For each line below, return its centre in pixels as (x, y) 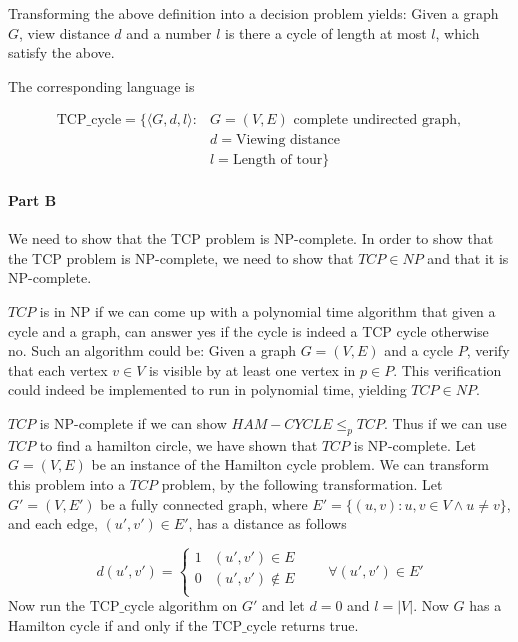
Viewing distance (287, 140)
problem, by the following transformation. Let (302, 484)
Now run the (47, 605)
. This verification (447, 369)
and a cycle (419, 350)
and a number (169, 32)
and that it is (468, 257)
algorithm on (198, 605)
